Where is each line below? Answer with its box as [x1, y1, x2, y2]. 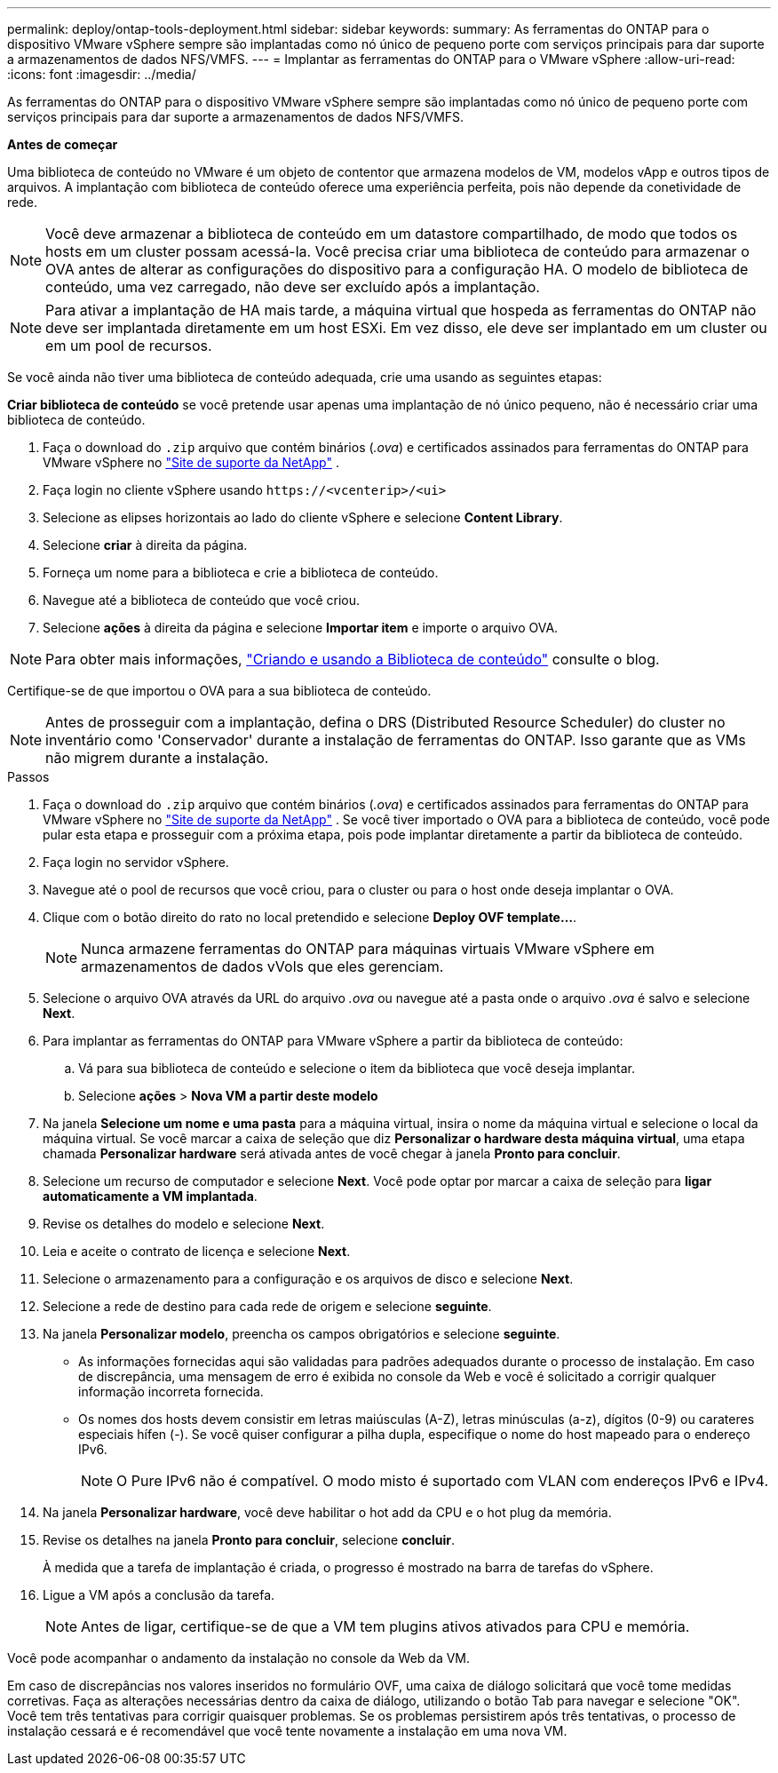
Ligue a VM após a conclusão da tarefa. [43, 1587, 275, 1602]
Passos [7, 769, 50, 784]
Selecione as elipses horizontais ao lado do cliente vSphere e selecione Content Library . [43, 510, 563, 525]
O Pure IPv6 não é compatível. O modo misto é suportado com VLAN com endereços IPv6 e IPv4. [116, 1472, 768, 1490]
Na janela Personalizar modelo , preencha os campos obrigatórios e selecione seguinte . [43, 1326, 560, 1341]
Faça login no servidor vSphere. [43, 855, 229, 870]
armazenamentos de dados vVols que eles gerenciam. [81, 958, 444, 975]
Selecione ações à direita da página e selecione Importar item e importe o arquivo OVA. [43, 620, 559, 635]
